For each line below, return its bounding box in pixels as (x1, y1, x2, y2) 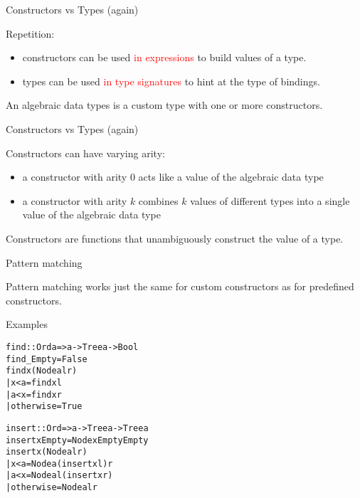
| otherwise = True (6, 401, 83, 412)
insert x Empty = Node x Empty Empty (6, 435, 149, 445)
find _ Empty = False (6, 354, 88, 364)
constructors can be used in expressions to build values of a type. (22, 50, 307, 65)
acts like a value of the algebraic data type (138, 169, 324, 184)
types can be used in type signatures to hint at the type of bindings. (22, 73, 320, 88)
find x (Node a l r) (6, 366, 78, 376)
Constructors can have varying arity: (6, 145, 165, 160)
